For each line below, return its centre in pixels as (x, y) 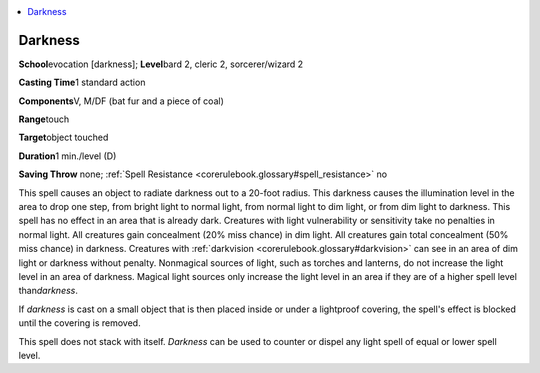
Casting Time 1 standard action (82, 82)
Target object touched (63, 137)
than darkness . (48, 291)
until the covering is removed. (79, 323)
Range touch (44, 119)
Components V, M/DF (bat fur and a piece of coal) (121, 101)
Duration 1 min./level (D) (67, 156)
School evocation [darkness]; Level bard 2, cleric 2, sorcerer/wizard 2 (161, 64)
